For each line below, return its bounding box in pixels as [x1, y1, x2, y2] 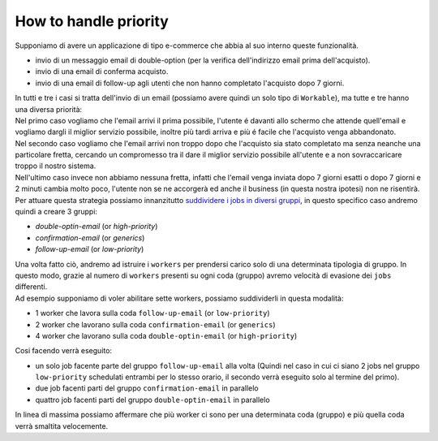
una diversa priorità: [15, 104, 83, 114]
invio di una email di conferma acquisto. [35, 67, 169, 76]
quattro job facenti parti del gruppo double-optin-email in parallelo [35, 395, 271, 404]
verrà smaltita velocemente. [15, 421, 109, 430]
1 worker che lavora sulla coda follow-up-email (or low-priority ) [35, 309, 271, 318]
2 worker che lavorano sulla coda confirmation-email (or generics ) [35, 319, 276, 329]
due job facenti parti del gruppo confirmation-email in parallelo [35, 383, 259, 393]
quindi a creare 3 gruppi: [15, 207, 97, 217]
